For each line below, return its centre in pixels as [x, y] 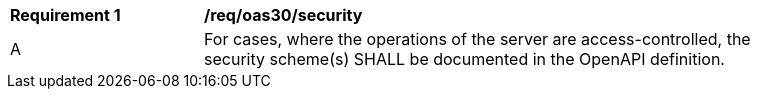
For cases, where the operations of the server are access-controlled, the [477, 39]
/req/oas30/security [283, 15]
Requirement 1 [65, 15]
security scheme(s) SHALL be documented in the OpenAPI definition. [464, 59]
